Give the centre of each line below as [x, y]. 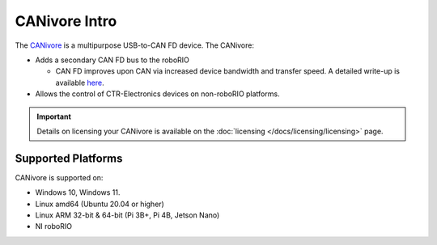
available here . [80, 82]
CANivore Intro [66, 21]
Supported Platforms [69, 158]
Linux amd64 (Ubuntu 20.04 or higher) [100, 204]
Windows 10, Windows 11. [78, 192]
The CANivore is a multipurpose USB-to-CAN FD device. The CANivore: [135, 45]
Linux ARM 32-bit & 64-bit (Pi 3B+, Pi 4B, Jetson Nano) [127, 215]
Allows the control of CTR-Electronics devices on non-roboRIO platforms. [157, 94]
